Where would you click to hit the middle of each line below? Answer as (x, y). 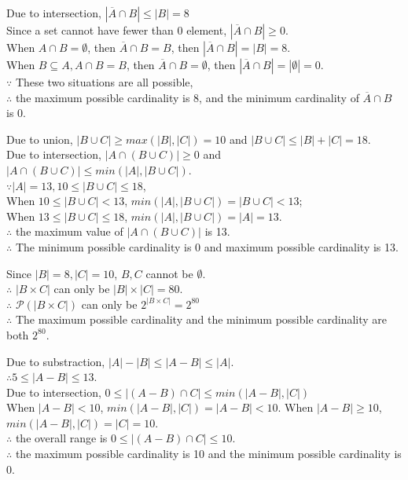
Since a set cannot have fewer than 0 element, (117, 30)
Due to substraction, (56, 361)
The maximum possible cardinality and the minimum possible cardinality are (201, 319)
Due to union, (40, 139)
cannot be (169, 273)
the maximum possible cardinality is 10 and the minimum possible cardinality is (208, 454)
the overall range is (61, 438)
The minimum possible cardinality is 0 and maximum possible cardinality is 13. (207, 246)
